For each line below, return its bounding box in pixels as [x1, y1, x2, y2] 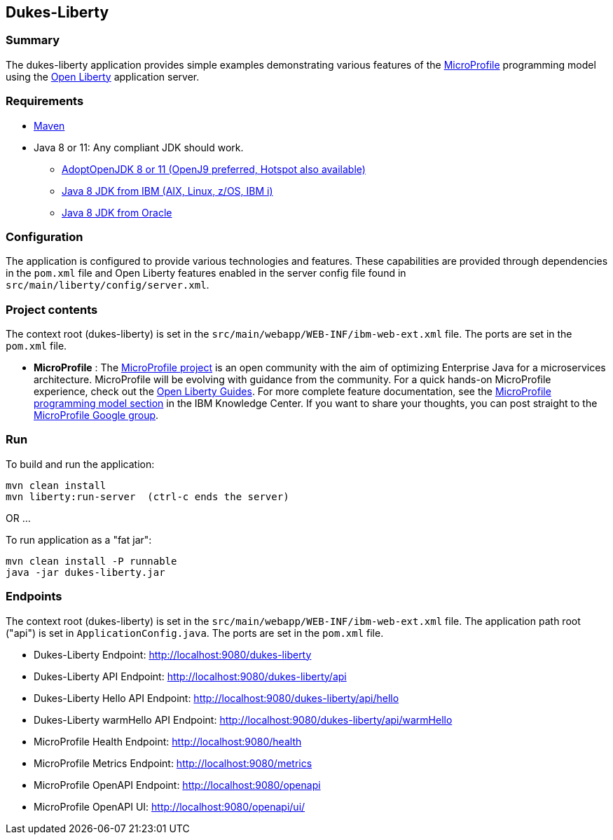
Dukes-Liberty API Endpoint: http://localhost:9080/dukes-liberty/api [34, 670, 347, 682]
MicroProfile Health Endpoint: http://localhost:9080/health [34, 735, 302, 748]
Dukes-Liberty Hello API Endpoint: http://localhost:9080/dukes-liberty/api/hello [34, 691, 399, 704]
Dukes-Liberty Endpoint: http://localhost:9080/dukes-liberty [34, 648, 312, 661]
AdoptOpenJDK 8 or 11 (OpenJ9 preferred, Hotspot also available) [62, 163, 366, 175]
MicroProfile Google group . [34, 409, 159, 422]
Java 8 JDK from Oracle [62, 206, 172, 219]
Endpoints [6, 589, 62, 604]
